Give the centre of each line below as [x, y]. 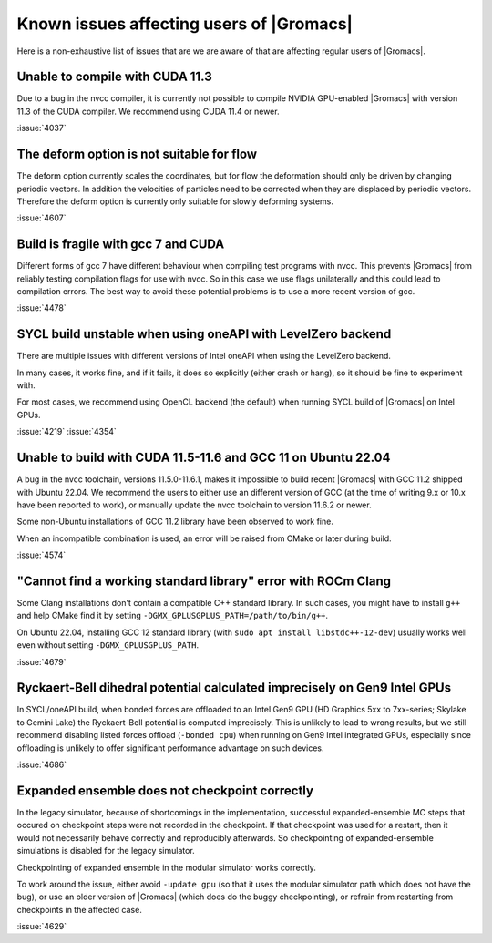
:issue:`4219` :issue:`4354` [67, 432]
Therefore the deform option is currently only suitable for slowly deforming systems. [175, 201]
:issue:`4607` [41, 218]
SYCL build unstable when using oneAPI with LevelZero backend [204, 334]
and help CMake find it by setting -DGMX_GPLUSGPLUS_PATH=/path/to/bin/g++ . [172, 616]
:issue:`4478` [42, 308]
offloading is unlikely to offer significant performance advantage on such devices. [170, 748]
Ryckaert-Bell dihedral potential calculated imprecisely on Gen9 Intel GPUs [234, 688]
